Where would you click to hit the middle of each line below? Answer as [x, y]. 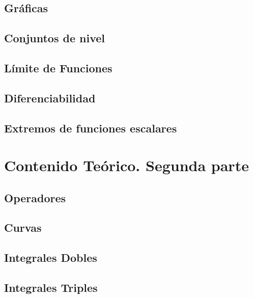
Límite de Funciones [58, 67]
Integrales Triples [51, 288]
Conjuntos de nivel [55, 38]
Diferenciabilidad [50, 98]
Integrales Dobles [51, 258]
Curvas [23, 227]
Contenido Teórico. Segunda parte [126, 165]
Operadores [35, 197]
